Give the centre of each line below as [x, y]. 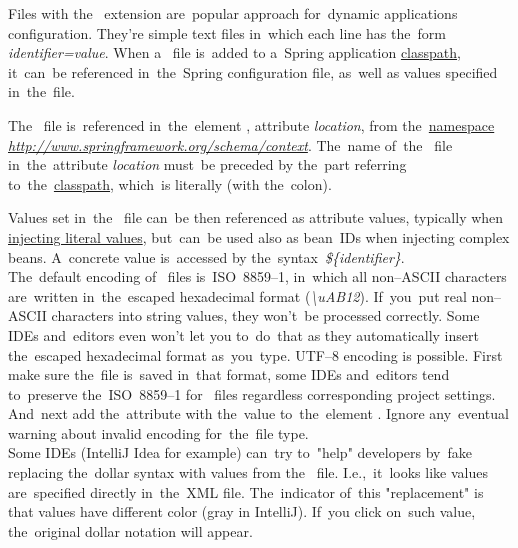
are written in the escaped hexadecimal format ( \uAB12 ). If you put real [237, 295]
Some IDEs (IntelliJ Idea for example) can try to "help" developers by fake [240, 452]
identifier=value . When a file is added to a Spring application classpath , [234, 52]
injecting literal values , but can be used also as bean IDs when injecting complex [259, 236]
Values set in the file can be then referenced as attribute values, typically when [256, 217]
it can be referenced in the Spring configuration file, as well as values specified [253, 71]
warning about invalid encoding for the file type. [158, 432]
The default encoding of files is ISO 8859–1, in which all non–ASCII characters [257, 276]
